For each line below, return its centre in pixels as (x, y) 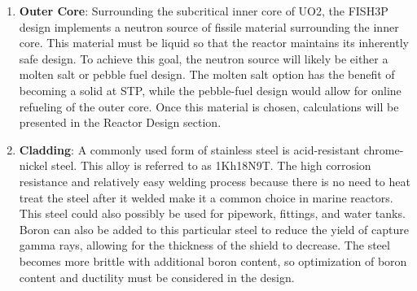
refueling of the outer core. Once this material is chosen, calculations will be (209, 106)
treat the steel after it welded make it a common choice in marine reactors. (206, 197)
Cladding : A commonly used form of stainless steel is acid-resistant (189, 149)
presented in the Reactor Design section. (120, 122)
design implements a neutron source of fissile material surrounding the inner (209, 26)
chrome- (384, 149)
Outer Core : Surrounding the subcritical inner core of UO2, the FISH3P (204, 11)
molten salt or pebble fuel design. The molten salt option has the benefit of (207, 74)
